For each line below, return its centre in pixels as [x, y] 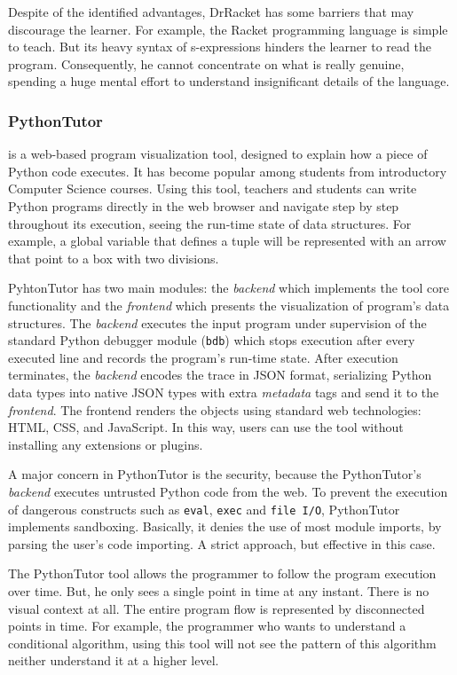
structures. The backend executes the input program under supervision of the [217, 322]
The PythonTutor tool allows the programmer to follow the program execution [222, 573]
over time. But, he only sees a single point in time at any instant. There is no [219, 590]
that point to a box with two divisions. [114, 258]
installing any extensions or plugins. [106, 444]
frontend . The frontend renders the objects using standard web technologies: [215, 409]
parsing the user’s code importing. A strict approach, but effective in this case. [222, 543]
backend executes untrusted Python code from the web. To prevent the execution [228, 491]
